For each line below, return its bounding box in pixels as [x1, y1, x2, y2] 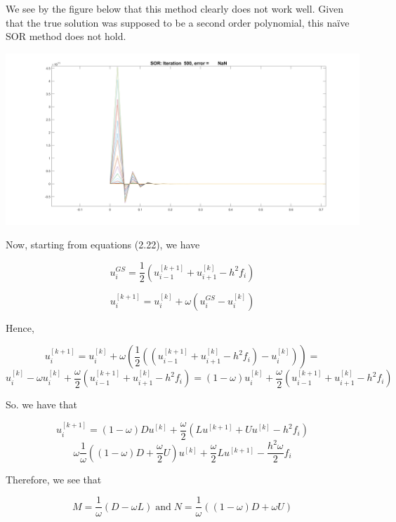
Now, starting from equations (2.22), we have [6, 237, 200, 252]
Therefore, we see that [6, 471, 102, 486]
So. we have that [6, 397, 77, 412]
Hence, [6, 320, 34, 335]
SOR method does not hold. [6, 29, 126, 43]
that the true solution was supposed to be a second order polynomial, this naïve [6, 15, 350, 29]
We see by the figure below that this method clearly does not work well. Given [6, 1, 344, 15]
